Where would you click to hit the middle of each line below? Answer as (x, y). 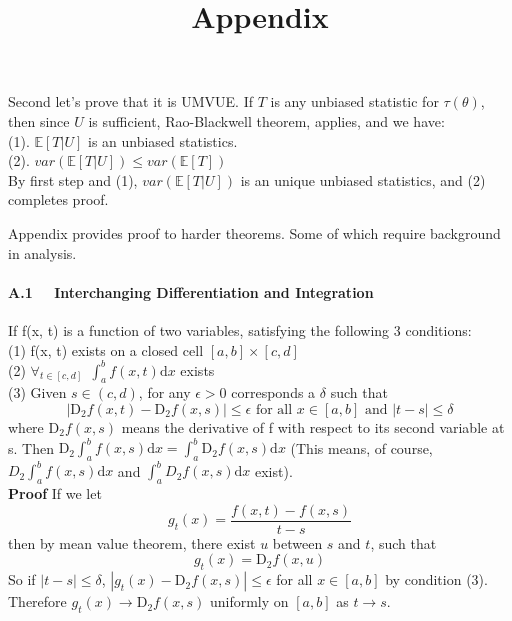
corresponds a (273, 392)
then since (39, 120)
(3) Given (37, 392)
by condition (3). (436, 579)
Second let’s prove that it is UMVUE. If (130, 101)
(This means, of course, (361, 447)
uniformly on (249, 601)
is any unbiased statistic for (354, 101)
